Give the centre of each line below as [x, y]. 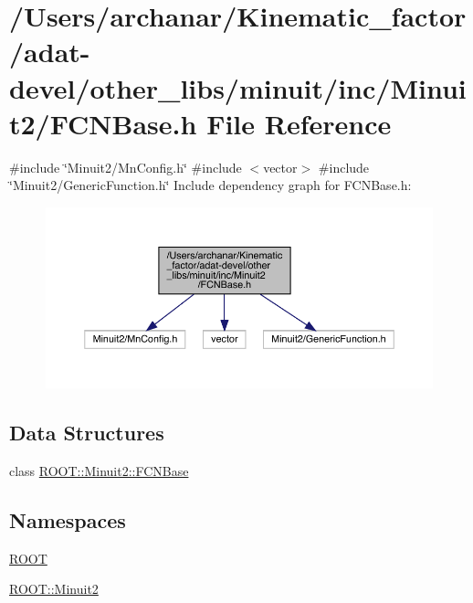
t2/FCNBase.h [103, 123]
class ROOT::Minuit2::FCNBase [99, 470]
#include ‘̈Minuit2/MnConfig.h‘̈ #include [126, 167]
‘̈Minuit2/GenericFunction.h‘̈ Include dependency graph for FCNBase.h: [210, 185]
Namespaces [68, 519]
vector [280, 167]
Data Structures [87, 433]
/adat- [50, 52]
